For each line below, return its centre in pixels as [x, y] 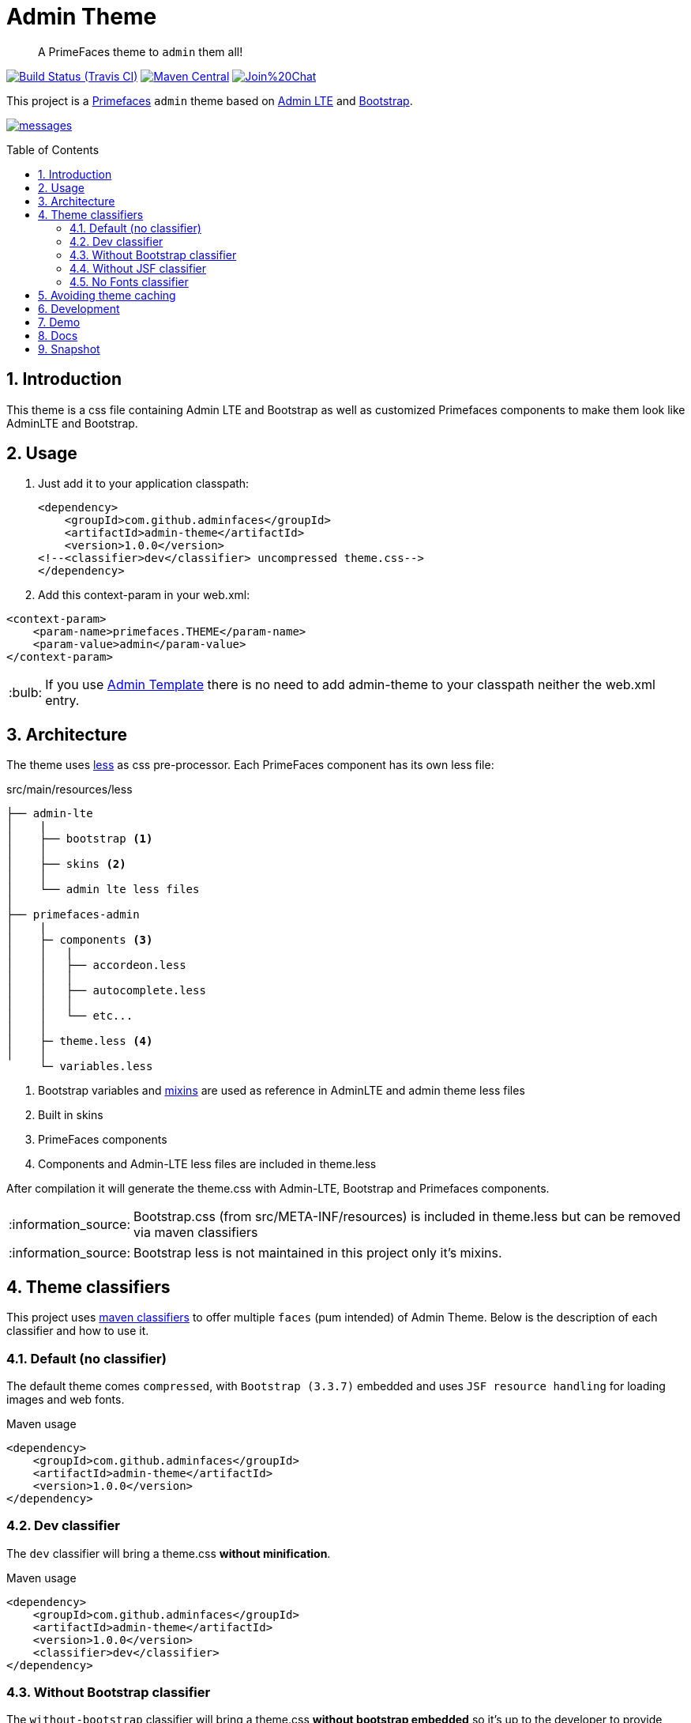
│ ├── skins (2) [66, 864]
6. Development [79, 308]
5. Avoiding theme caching [107, 295]
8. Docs [58, 335]
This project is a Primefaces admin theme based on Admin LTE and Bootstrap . [210, 100]
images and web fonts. [66, 1399]
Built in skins [71, 1115]
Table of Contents [53, 149]
